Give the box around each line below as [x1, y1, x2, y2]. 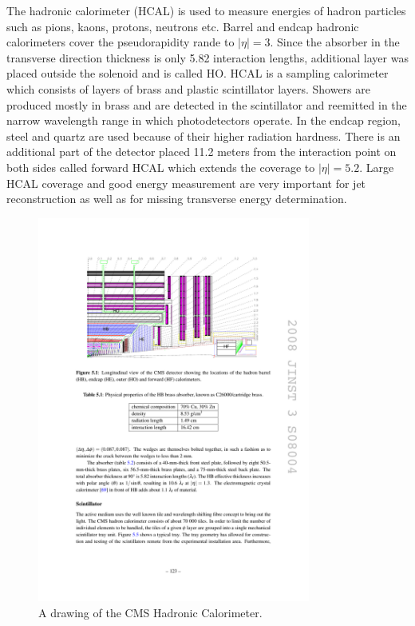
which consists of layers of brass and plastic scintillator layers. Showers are [6, 80, 370, 97]
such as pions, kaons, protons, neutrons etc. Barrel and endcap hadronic [6, 18, 359, 34]
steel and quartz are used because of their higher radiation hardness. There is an [6, 127, 401, 144]
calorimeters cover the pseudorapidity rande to [6, 34, 235, 50]
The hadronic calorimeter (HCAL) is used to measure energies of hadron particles [6, 2, 406, 18]
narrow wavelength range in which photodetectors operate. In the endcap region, [6, 112, 401, 129]
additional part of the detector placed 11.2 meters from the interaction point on [6, 143, 397, 160]
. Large [359, 158, 394, 175]
